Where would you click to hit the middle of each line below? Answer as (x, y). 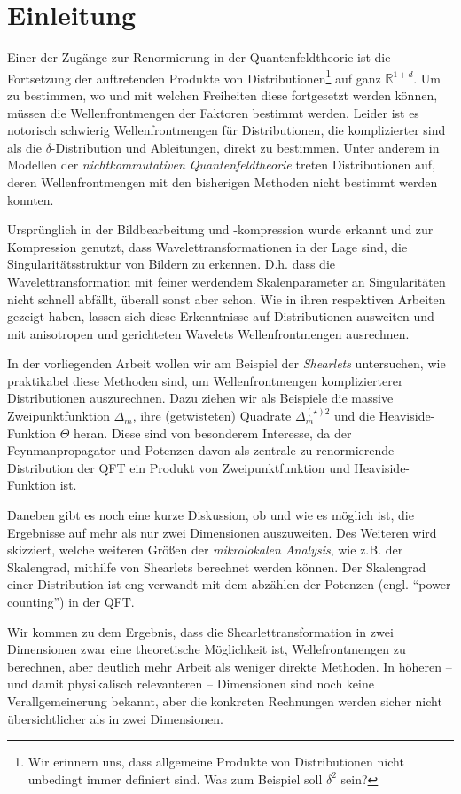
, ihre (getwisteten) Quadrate (212, 416)
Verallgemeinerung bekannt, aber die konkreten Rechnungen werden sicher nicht (225, 700)
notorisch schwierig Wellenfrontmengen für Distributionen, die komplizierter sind (227, 130)
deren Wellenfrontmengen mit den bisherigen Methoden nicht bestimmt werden (223, 181)
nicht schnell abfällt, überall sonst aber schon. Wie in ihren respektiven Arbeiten (227, 299)
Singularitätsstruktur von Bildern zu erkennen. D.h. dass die (172, 264)
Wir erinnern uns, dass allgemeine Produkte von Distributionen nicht (216, 762)
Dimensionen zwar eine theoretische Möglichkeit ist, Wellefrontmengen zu (207, 649)
